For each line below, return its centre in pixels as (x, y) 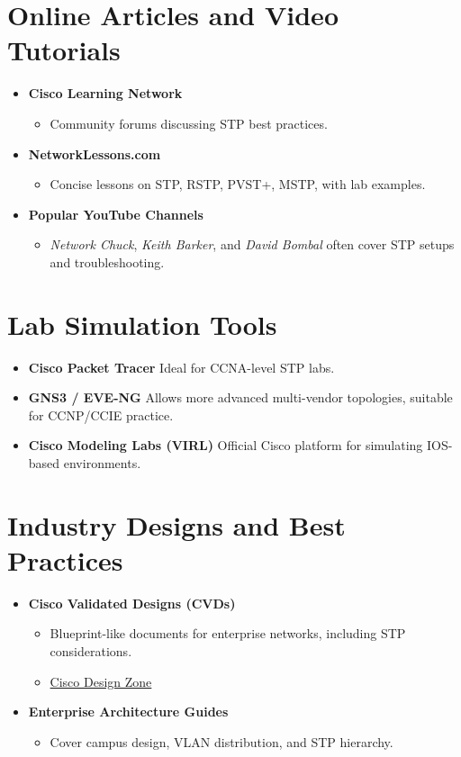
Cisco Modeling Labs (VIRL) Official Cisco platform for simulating (226, 445)
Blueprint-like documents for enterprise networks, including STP (228, 633)
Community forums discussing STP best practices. (189, 123)
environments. (102, 462)
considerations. (91, 651)
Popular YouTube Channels (116, 214)
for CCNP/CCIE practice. (101, 415)
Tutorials (64, 50)
